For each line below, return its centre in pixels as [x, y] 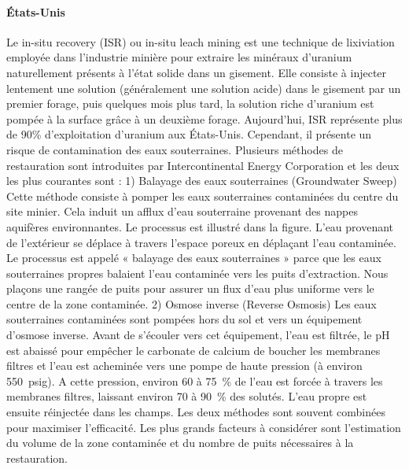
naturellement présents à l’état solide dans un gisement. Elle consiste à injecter [197, 72]
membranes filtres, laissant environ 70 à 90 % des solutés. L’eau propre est [187, 396]
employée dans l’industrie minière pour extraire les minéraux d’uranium [179, 57]
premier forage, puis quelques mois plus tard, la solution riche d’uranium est [190, 103]
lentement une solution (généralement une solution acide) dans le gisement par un [204, 88]
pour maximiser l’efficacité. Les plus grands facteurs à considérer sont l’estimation [204, 427]
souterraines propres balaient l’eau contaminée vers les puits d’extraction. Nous [197, 273]
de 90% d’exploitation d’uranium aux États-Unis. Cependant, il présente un [189, 134]
